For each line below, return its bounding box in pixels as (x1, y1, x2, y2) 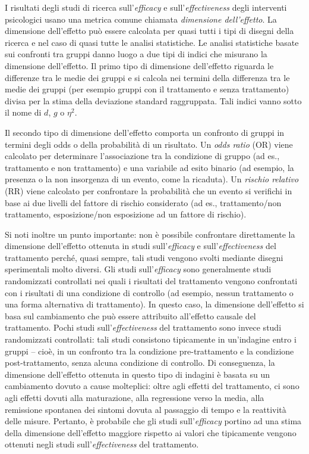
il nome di (5, 106, 42, 119)
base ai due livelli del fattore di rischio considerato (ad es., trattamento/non (5, 196, 282, 209)
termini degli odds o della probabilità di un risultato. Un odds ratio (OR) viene (5, 138, 293, 150)
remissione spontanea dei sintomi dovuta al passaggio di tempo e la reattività (5, 403, 286, 415)
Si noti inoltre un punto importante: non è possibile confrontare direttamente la (5, 228, 295, 240)
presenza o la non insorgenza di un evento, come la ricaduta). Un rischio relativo (5, 173, 299, 185)
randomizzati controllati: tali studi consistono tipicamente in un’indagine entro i (5, 333, 297, 346)
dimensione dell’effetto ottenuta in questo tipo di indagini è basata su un (5, 368, 270, 380)
